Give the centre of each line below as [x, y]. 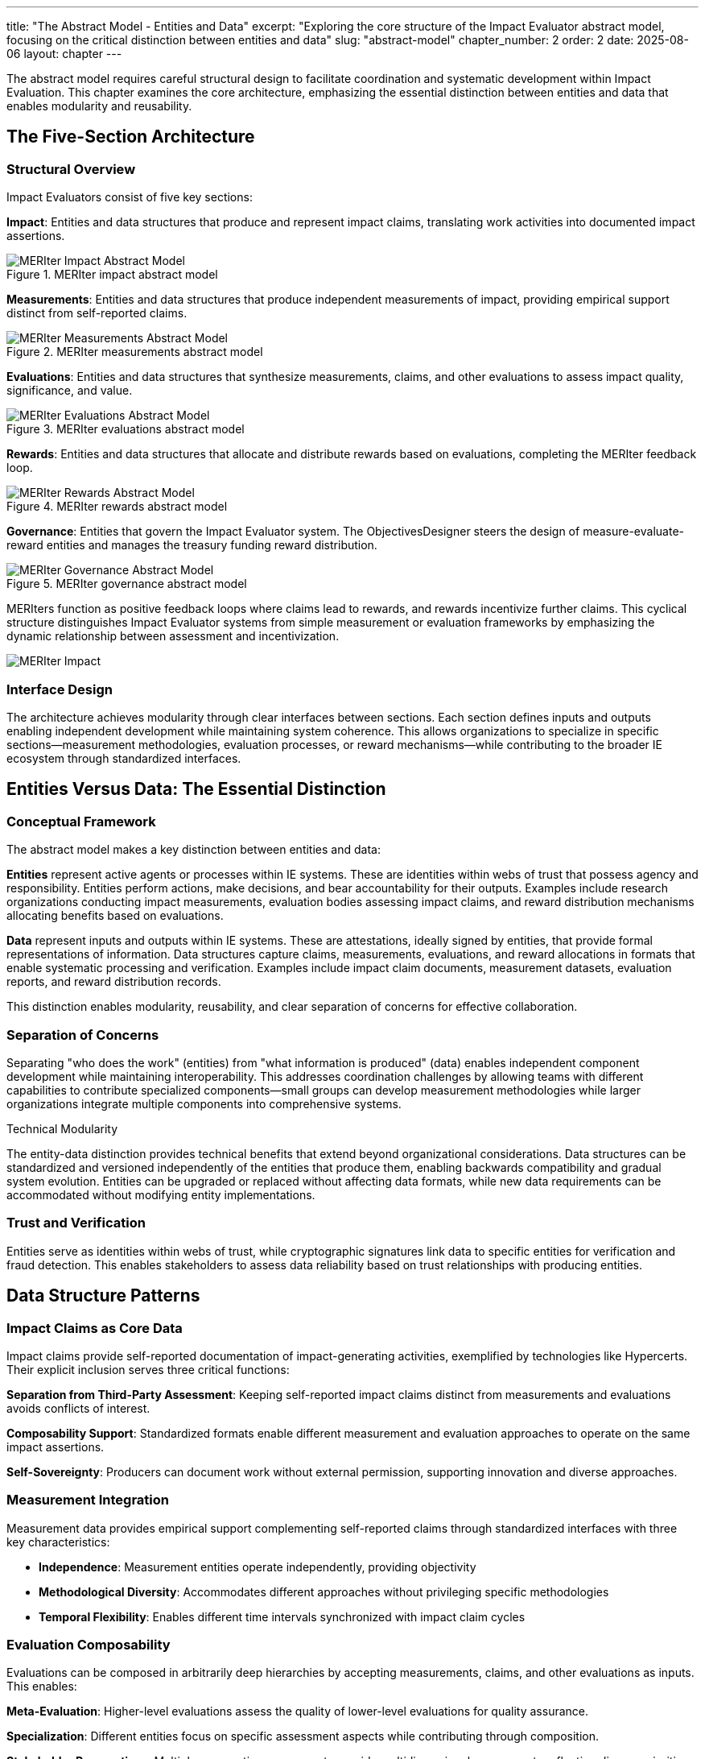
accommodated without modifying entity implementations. [161, 1194]
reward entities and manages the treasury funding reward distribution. [192, 545]
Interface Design [60, 689]
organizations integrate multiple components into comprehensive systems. [204, 1103]
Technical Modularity [62, 1128]
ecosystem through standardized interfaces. [124, 758]
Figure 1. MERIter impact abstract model [112, 275]
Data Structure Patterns [103, 1296]
